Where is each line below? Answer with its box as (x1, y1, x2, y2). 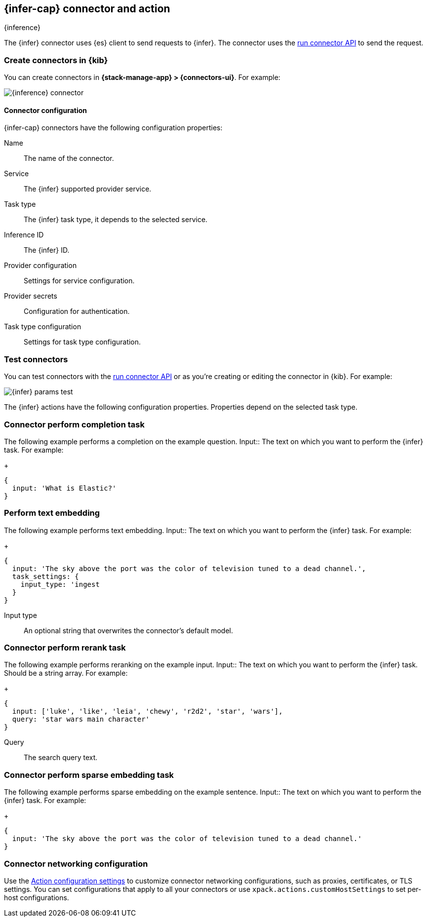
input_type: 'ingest (20, 580, 100, 588)
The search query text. (24, 753, 98, 762)
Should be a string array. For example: (4, 669, 128, 678)
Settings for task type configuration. (24, 338, 141, 346)
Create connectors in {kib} (4, 55, 108, 65)
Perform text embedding (4, 508, 100, 518)
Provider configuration (4, 261, 77, 270)
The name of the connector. (24, 154, 114, 163)
